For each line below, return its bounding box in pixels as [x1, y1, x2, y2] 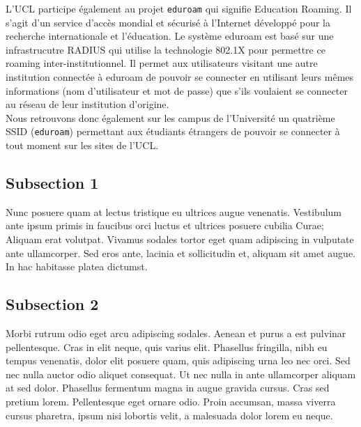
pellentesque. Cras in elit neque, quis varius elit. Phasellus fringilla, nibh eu [6, 339, 328, 354]
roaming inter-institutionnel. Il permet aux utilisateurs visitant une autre [6, 56, 318, 70]
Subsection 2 [6, 293, 99, 315]
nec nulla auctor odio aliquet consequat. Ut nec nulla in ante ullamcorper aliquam [6, 366, 356, 381]
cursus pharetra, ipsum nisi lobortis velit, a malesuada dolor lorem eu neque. [6, 407, 333, 422]
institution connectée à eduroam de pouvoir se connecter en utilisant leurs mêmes [6, 70, 354, 84]
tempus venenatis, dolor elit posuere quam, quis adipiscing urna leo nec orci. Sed [6, 353, 351, 368]
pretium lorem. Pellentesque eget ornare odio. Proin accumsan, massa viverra [6, 394, 336, 408]
